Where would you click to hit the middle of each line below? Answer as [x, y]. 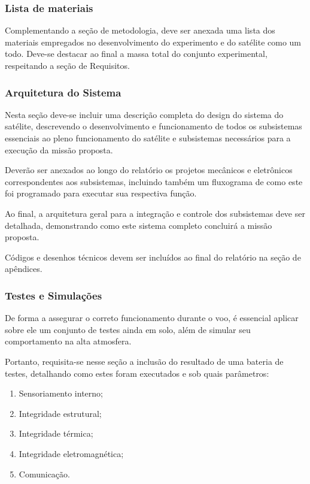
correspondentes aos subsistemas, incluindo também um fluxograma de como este [154, 181]
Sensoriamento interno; [61, 393]
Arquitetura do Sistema [63, 92]
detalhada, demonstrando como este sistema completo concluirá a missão [139, 225]
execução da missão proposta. [59, 149]
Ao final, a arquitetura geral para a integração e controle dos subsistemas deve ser [155, 213]
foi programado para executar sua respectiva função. [101, 193]
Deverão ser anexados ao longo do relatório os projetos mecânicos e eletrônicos [149, 170]
